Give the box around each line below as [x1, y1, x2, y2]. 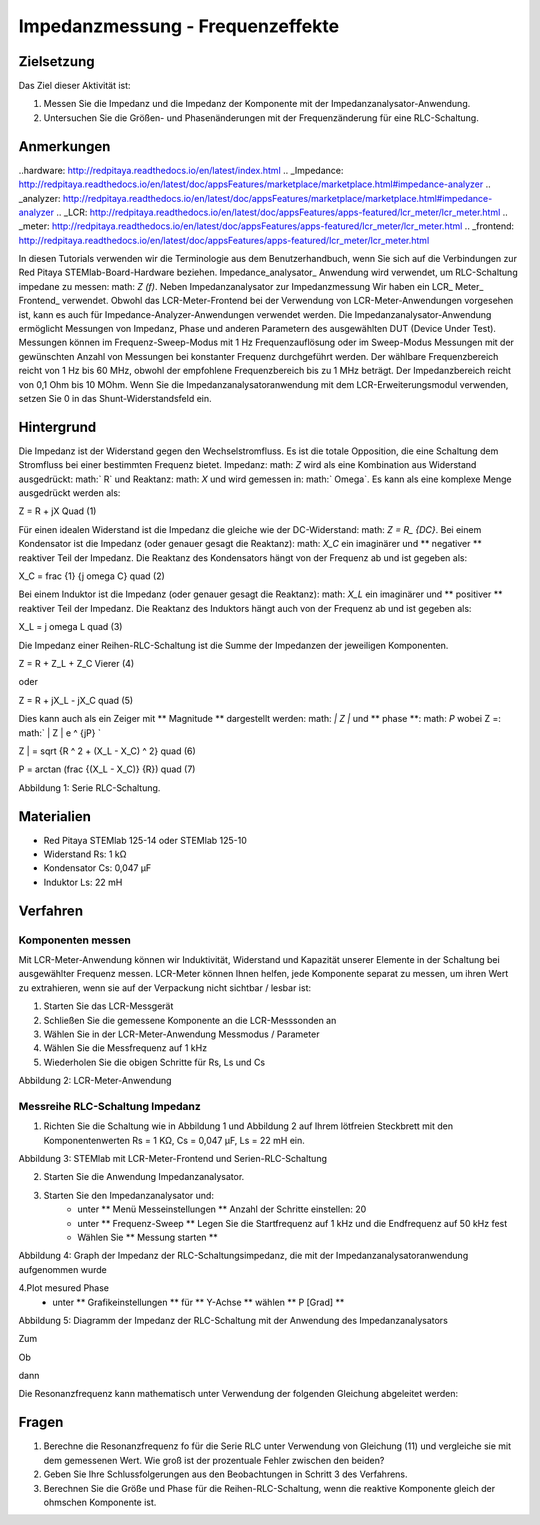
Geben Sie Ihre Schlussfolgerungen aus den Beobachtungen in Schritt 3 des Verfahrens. [43, 1468, 409, 1480]
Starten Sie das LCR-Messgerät [43, 1000, 174, 1012]
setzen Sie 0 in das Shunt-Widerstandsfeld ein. [18, 393, 212, 404]
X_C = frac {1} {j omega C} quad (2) [18, 570, 165, 582]
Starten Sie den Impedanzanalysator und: [43, 1189, 215, 1201]
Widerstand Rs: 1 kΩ [43, 848, 127, 860]
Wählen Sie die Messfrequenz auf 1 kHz [43, 1042, 208, 1054]
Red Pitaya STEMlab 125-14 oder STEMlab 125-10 [43, 834, 247, 846]
